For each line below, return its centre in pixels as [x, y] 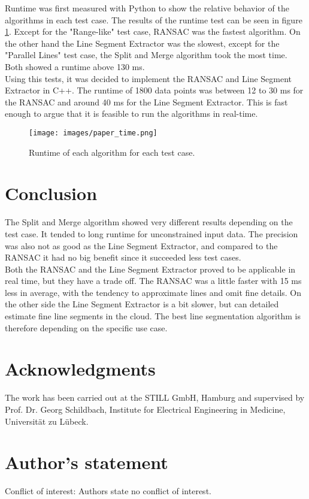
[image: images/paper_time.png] [93, 133]
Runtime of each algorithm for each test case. [112, 152]
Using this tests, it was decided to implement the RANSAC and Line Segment [149, 78]
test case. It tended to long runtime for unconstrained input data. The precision [152, 233]
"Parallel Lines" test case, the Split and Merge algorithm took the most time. [146, 55]
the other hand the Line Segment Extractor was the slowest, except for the [142, 43]
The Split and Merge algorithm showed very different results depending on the [149, 222]
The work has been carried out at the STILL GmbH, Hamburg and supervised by [155, 397]
